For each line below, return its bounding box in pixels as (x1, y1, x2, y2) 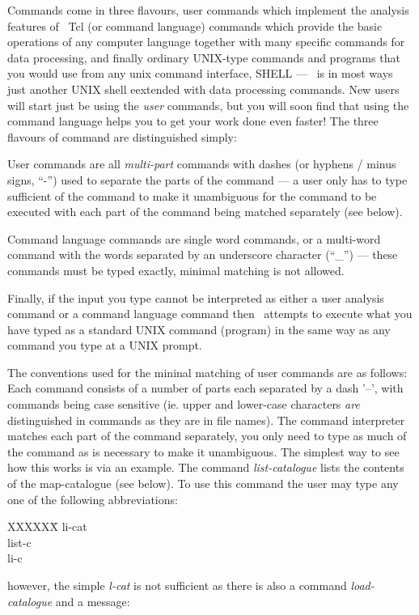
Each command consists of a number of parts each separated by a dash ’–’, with (7, 380, 404, 397)
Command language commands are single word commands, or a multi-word (7, 230, 381, 247)
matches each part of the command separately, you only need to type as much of (7, 427, 407, 444)
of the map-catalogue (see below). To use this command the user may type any (7, 475, 399, 492)
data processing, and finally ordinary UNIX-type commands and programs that (7, 49, 400, 66)
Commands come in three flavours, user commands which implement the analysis (7, 2, 409, 18)
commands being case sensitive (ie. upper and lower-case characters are (7, 396, 360, 413)
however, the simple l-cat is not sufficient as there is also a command (7, 577, 347, 593)
